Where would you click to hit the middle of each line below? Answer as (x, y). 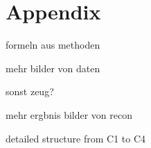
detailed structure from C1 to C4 (76, 138)
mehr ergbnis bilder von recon (69, 114)
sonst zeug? (30, 91)
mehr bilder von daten (53, 68)
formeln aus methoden (53, 45)
